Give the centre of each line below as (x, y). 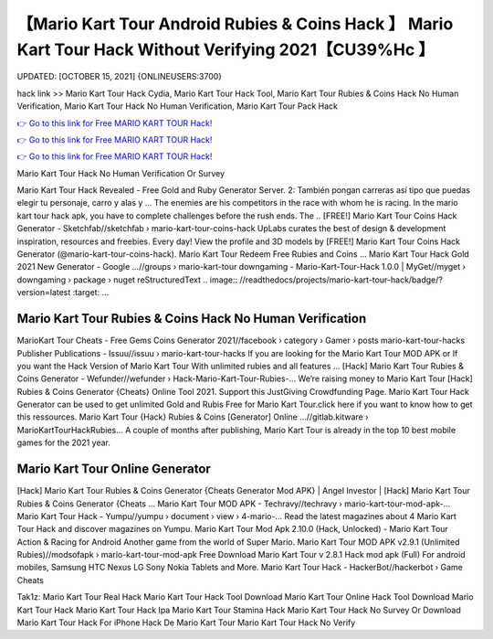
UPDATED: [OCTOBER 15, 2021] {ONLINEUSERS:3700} (120, 77)
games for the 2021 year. (64, 442)
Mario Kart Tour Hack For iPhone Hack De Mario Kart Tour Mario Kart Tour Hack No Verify (186, 623)
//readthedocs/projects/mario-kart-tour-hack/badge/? (341, 280)
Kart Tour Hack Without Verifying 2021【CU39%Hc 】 (226, 49)
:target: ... (91, 293)
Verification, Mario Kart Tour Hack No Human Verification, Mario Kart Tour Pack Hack (177, 106)
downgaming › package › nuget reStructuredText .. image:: (127, 280)
